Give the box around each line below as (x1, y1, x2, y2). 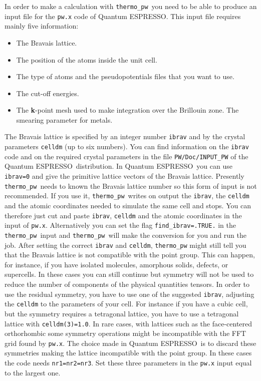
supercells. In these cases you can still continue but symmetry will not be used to (5, 269, 254, 279)
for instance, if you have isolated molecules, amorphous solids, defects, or (5, 259, 228, 269)
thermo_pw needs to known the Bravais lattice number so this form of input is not (5, 180, 257, 191)
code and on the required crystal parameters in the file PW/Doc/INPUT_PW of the (5, 151, 248, 161)
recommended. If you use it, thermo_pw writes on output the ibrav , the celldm (5, 190, 249, 201)
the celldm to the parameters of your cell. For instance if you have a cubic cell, (5, 298, 248, 309)
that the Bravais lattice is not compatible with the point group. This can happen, (5, 249, 255, 260)
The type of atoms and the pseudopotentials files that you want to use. (16, 71, 234, 82)
